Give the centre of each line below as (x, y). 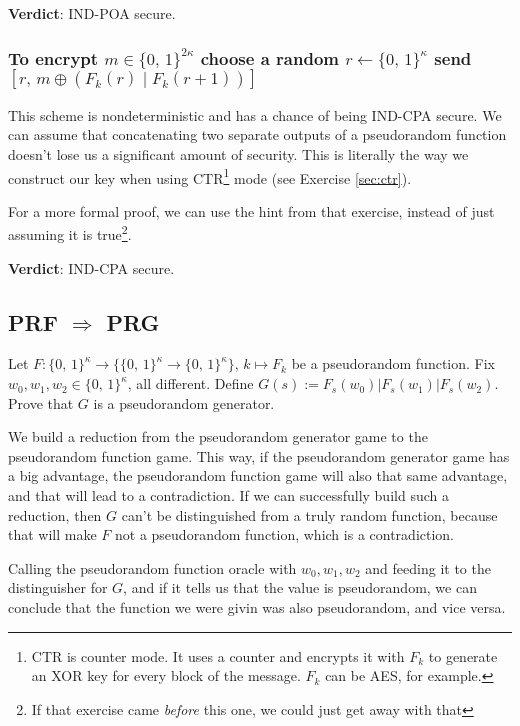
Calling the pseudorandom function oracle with (152, 567)
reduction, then (55, 514)
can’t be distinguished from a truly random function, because (309, 514)
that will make (52, 534)
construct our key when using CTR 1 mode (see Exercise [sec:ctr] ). (210, 176)
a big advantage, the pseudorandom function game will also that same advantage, (258, 475)
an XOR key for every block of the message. (166, 675)
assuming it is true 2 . (70, 233)
